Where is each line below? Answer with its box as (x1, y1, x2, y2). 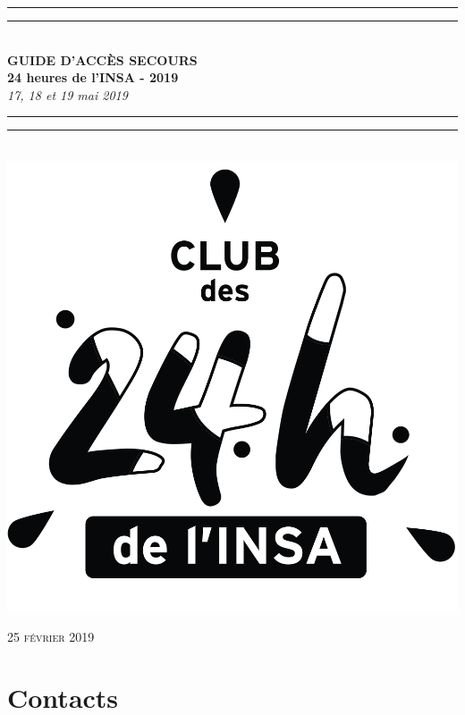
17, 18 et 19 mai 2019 (7, 85, 128, 104)
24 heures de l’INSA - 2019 (7, 68, 179, 87)
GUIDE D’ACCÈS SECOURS (7, 50, 198, 69)
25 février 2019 (7, 627, 95, 645)
